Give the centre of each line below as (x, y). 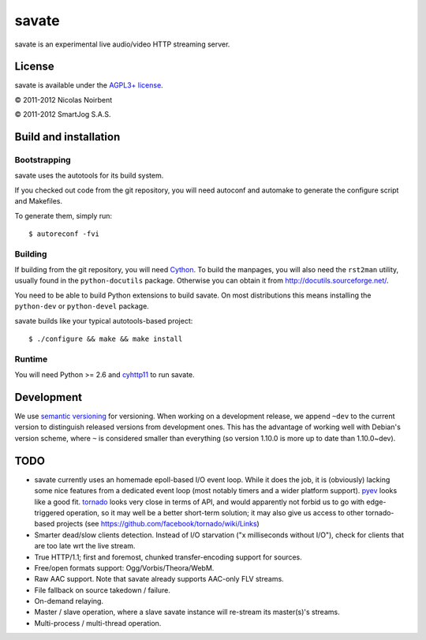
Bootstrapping (43, 160)
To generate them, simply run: (64, 215)
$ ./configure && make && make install (106, 339)
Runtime (31, 359)
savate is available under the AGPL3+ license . (89, 85)
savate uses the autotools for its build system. (89, 176)
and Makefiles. (39, 201)
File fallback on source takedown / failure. (103, 590)
